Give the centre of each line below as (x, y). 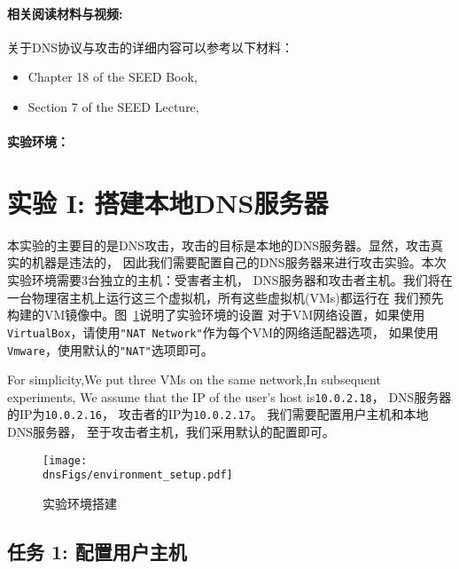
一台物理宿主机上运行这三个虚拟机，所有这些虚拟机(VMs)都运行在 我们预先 (226, 297)
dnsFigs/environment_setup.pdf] (138, 475)
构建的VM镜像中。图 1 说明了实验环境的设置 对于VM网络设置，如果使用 (216, 315)
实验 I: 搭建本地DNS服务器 (168, 202)
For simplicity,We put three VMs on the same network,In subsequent (194, 379)
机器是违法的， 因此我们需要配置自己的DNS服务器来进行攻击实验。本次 (239, 262)
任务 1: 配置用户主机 (97, 551)
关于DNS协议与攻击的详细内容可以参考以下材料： (150, 47)
